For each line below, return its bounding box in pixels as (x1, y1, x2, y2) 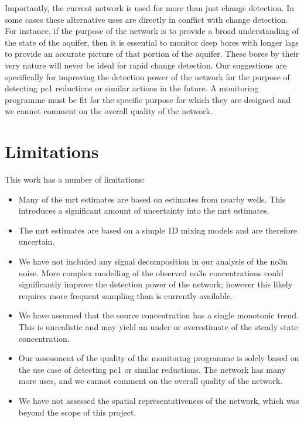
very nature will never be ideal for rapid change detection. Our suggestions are (5, 59, 287, 71)
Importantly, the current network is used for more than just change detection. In (5, 2, 294, 13)
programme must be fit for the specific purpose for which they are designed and (5, 93, 291, 105)
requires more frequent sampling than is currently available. (18, 289, 233, 301)
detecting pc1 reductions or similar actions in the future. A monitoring (5, 82, 259, 94)
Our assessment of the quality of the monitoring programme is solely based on (18, 352, 299, 364)
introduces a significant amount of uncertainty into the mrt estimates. (18, 204, 269, 217)
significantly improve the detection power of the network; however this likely (18, 278, 293, 290)
